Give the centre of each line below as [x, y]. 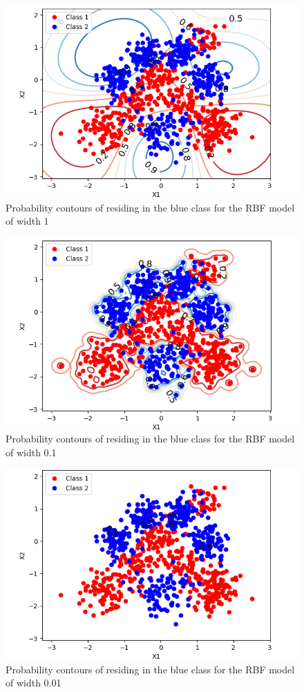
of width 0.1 [31, 452]
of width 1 [27, 221]
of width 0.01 [34, 683]
